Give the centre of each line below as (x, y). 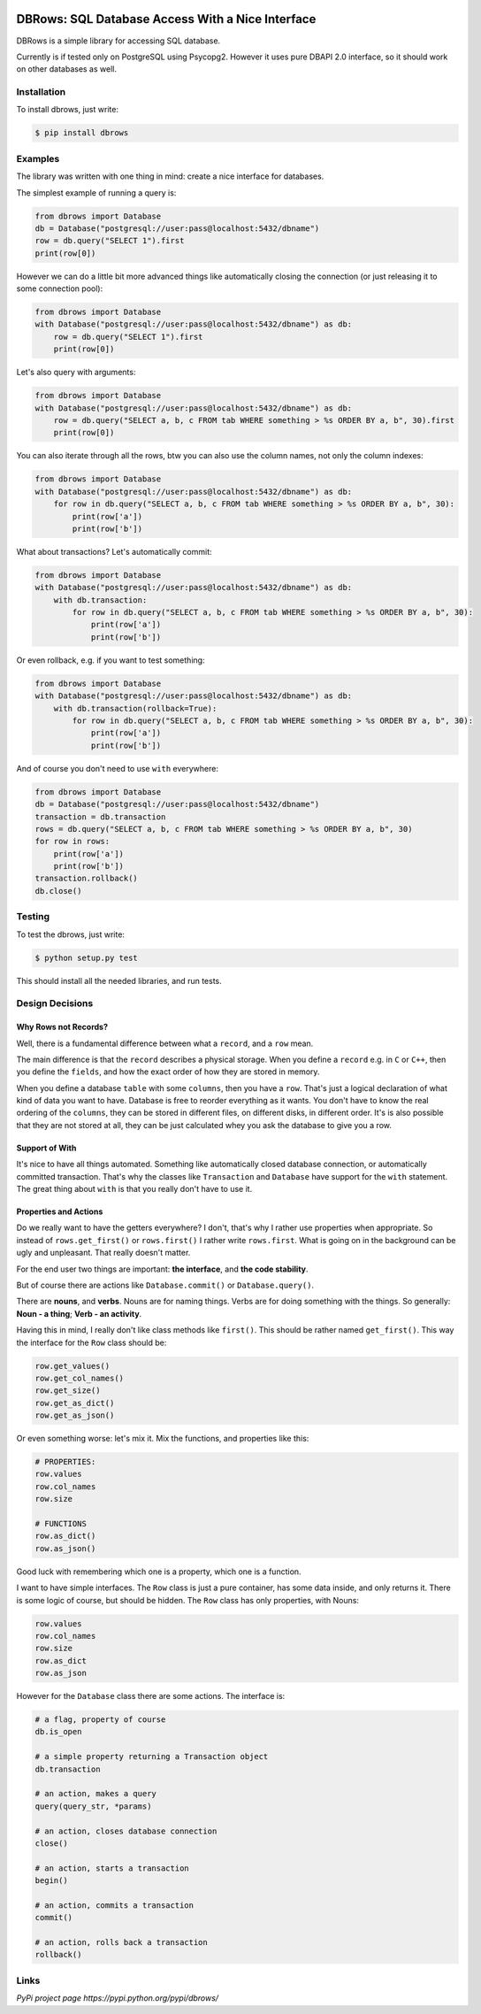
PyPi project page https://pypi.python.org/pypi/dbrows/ (118, 1998)
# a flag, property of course (100, 1720)
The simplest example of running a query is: (96, 192)
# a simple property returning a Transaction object (152, 1757)
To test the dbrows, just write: (71, 934)
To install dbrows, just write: (68, 110)
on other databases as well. (66, 69)
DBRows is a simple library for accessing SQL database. (118, 41)
